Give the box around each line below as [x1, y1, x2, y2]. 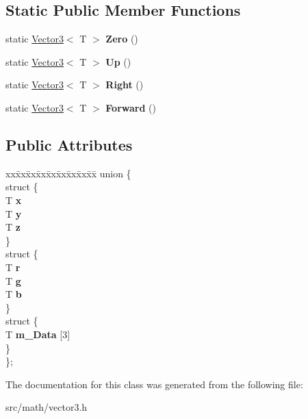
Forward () [105, 100, 156, 114]
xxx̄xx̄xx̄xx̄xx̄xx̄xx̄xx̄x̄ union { [5, 166, 131, 180]
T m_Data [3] [5, 327, 70, 341]
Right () [105, 77, 144, 92]
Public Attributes [5, 134, 133, 155]
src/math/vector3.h [5, 400, 88, 414]
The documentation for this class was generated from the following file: [5, 377, 303, 391]
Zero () [105, 31, 138, 46]
